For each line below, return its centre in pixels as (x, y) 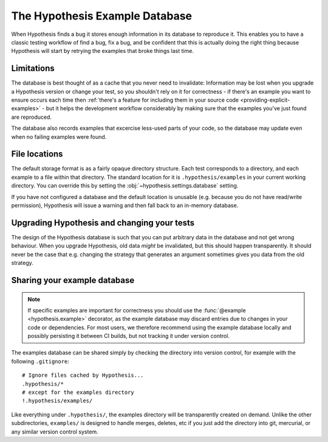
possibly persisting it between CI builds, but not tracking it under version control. (129, 336)
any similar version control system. (55, 432)
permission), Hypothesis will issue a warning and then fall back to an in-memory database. (125, 205)
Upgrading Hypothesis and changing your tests (103, 223)
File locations (37, 154)
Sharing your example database (73, 280)
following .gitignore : (40, 361)
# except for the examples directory (78, 392)
